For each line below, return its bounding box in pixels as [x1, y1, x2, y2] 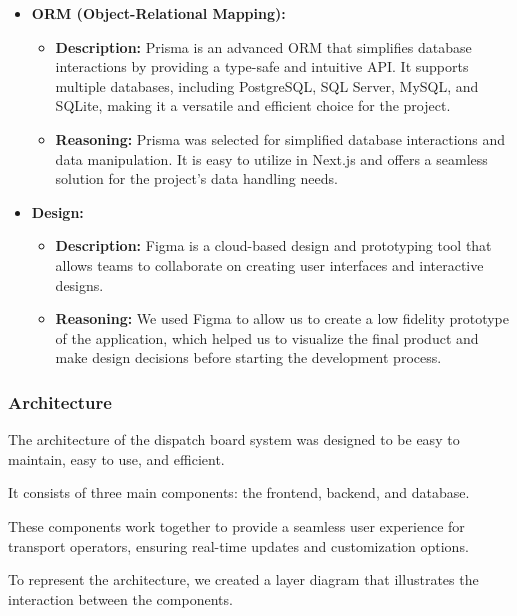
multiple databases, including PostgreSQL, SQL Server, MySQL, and [55, 75, 479, 96]
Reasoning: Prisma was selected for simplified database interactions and [55, 128, 506, 149]
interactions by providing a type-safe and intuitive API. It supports [55, 56, 469, 77]
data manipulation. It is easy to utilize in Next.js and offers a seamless [55, 148, 488, 169]
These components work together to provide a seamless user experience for [8, 515, 465, 536]
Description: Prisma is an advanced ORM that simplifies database [55, 36, 472, 57]
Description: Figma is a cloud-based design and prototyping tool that [55, 235, 492, 256]
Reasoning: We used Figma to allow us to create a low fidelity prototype [55, 308, 510, 329]
